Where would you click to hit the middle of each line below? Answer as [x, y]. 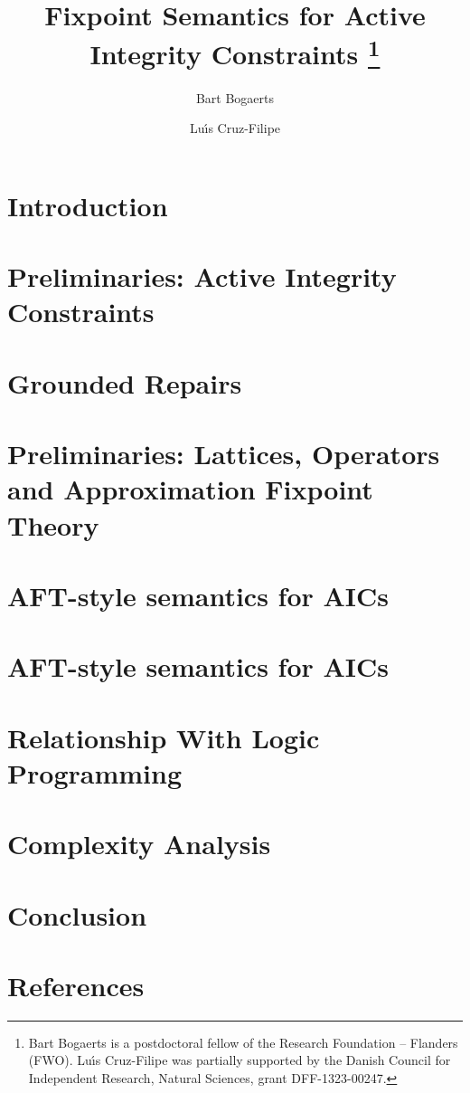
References [76, 985]
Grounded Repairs [125, 382]
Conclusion [77, 914]
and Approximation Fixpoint [190, 489]
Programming [94, 772]
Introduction [88, 205]
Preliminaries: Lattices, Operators [224, 454]
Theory [53, 524]
